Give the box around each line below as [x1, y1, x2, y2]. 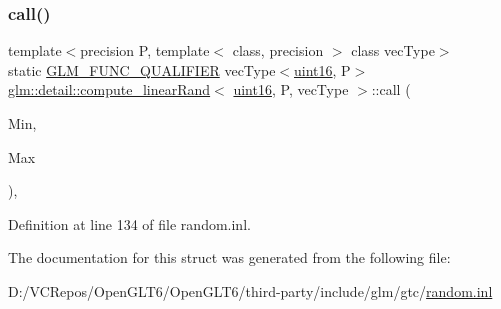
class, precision [232, 40, 324, 61]
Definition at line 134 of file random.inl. [8, 213, 251, 234]
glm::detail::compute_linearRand [8, 79, 211, 100]
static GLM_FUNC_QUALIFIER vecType [8, 59, 276, 80]
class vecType [351, 40, 435, 61]
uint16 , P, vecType [233, 79, 349, 100]
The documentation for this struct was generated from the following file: [8, 247, 451, 268]
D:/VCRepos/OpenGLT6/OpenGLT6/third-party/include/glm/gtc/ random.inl [8, 280, 493, 301]
